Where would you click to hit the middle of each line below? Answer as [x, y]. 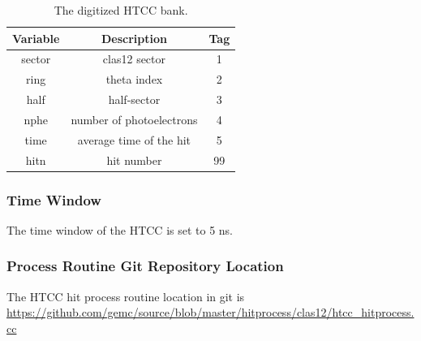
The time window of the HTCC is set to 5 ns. [120, 229]
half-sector [134, 99]
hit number [134, 160]
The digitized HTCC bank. [121, 10]
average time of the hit [134, 139]
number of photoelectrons [134, 119]
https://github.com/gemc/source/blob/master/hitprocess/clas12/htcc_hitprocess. [210, 312]
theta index [134, 79]
